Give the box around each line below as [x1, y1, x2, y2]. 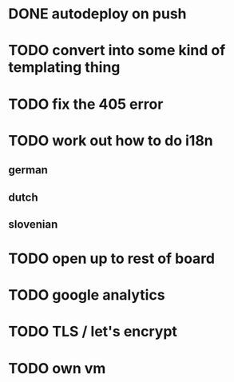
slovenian [8, 217, 58, 231]
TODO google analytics [8, 286, 165, 304]
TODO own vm [8, 359, 106, 377]
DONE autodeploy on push [8, 5, 187, 23]
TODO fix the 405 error [8, 95, 164, 113]
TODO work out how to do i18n [8, 131, 213, 149]
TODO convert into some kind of [8, 42, 226, 60]
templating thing [8, 58, 121, 77]
